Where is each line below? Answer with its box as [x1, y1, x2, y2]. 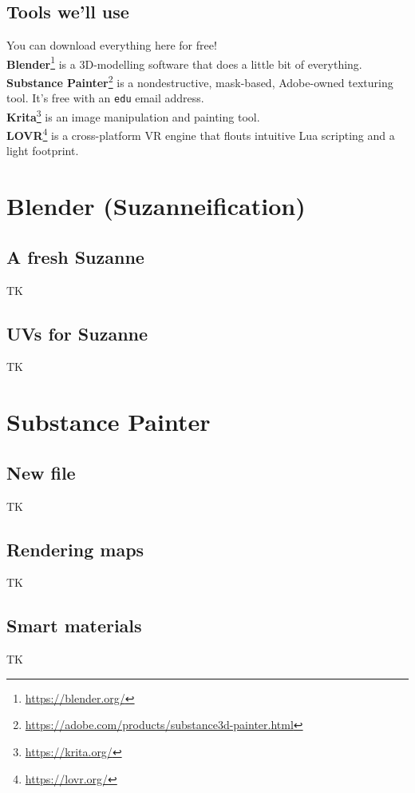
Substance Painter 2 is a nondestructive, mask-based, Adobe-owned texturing [6, 72, 393, 90]
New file [6, 460, 76, 484]
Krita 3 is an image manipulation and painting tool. [6, 106, 260, 125]
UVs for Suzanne [6, 321, 148, 345]
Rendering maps [6, 536, 144, 561]
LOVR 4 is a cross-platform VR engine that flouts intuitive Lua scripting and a [6, 125, 395, 143]
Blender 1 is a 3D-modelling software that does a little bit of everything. [6, 53, 362, 72]
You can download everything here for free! [6, 37, 217, 54]
